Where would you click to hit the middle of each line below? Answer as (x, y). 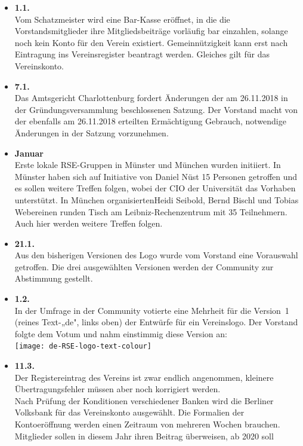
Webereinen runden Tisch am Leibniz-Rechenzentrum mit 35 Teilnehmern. (151, 211)
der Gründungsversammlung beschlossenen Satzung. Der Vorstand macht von (156, 109)
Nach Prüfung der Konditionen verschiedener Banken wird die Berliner (144, 400)
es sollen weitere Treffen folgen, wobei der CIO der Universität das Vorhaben (155, 188)
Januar (29, 153)
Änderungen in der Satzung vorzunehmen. (92, 132)
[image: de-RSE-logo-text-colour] (83, 346)
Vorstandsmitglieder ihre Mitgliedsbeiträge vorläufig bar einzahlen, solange (151, 31)
